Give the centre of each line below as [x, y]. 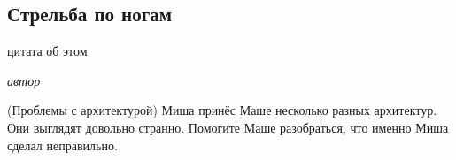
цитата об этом [47, 51]
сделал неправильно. [62, 145]
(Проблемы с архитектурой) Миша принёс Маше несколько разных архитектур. [222, 110]
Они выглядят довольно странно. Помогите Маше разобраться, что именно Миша [228, 127]
